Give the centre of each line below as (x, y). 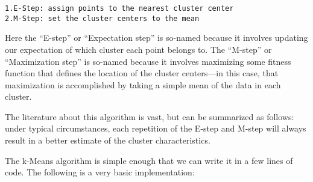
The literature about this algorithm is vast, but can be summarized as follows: (150, 116)
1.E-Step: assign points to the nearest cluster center (119, 8)
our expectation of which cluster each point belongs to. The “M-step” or (138, 49)
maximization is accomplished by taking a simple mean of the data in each (143, 84)
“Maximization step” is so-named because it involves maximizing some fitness (148, 61)
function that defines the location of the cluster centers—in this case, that (142, 73)
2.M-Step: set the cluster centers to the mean (102, 18)
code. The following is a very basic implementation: (100, 172)
